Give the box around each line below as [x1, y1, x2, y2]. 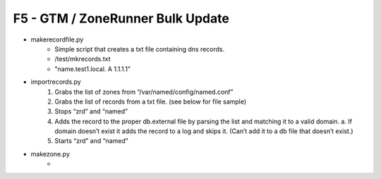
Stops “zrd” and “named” [54, 107, 128, 116]
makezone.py [30, 149, 71, 158]
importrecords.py [30, 78, 81, 86]
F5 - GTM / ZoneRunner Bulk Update [13, 11, 229, 26]
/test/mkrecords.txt [54, 55, 111, 63]
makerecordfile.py [30, 35, 84, 44]
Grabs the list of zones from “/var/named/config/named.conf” [54, 87, 234, 96]
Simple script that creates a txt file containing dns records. [54, 44, 225, 53]
